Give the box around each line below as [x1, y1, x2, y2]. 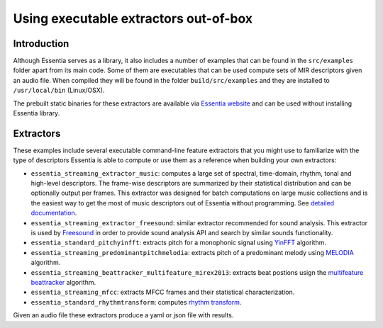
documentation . [30, 209, 77, 217]
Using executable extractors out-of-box [13, 11, 253, 26]
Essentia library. [13, 109, 60, 118]
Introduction [13, 38, 70, 50]
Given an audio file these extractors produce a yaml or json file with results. [13, 311, 234, 319]
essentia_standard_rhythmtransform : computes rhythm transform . [30, 298, 242, 306]
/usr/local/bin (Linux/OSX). [13, 86, 105, 95]
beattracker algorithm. [30, 278, 96, 286]
